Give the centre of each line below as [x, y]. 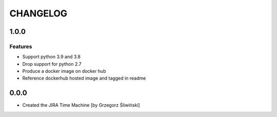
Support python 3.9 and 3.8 [51, 57]
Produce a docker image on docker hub [64, 71]
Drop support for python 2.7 [52, 64]
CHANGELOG [38, 13]
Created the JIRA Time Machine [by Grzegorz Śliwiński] [81, 105]
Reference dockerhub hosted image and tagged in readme [84, 78]
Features [21, 46]
